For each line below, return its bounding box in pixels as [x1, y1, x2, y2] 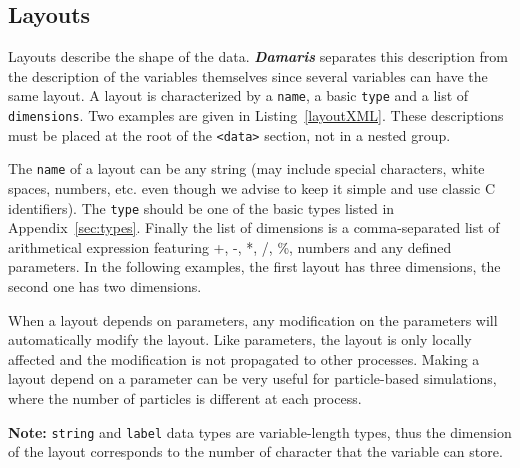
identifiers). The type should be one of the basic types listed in [8, 197, 395, 218]
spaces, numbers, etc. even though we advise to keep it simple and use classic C [8, 178, 496, 199]
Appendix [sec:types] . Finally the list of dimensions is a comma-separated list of [8, 217, 500, 238]
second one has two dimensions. [8, 276, 202, 297]
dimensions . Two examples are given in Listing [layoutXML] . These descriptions [8, 105, 504, 126]
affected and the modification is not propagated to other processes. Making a [8, 348, 480, 369]
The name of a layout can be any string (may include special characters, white [8, 158, 485, 179]
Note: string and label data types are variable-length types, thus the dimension [8, 421, 512, 442]
